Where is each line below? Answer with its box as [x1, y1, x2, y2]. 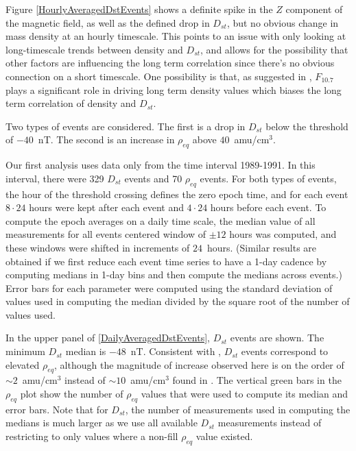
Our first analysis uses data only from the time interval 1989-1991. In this [5, 158, 316, 172]
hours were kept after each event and [29, 200, 184, 215]
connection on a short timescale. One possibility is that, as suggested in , [5, 69, 312, 83]
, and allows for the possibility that [200, 42, 348, 56]
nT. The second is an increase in [38, 132, 175, 147]
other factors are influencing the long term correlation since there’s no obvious [5, 56, 335, 70]
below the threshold [265, 119, 348, 133]
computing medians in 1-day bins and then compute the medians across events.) [5, 267, 342, 282]
